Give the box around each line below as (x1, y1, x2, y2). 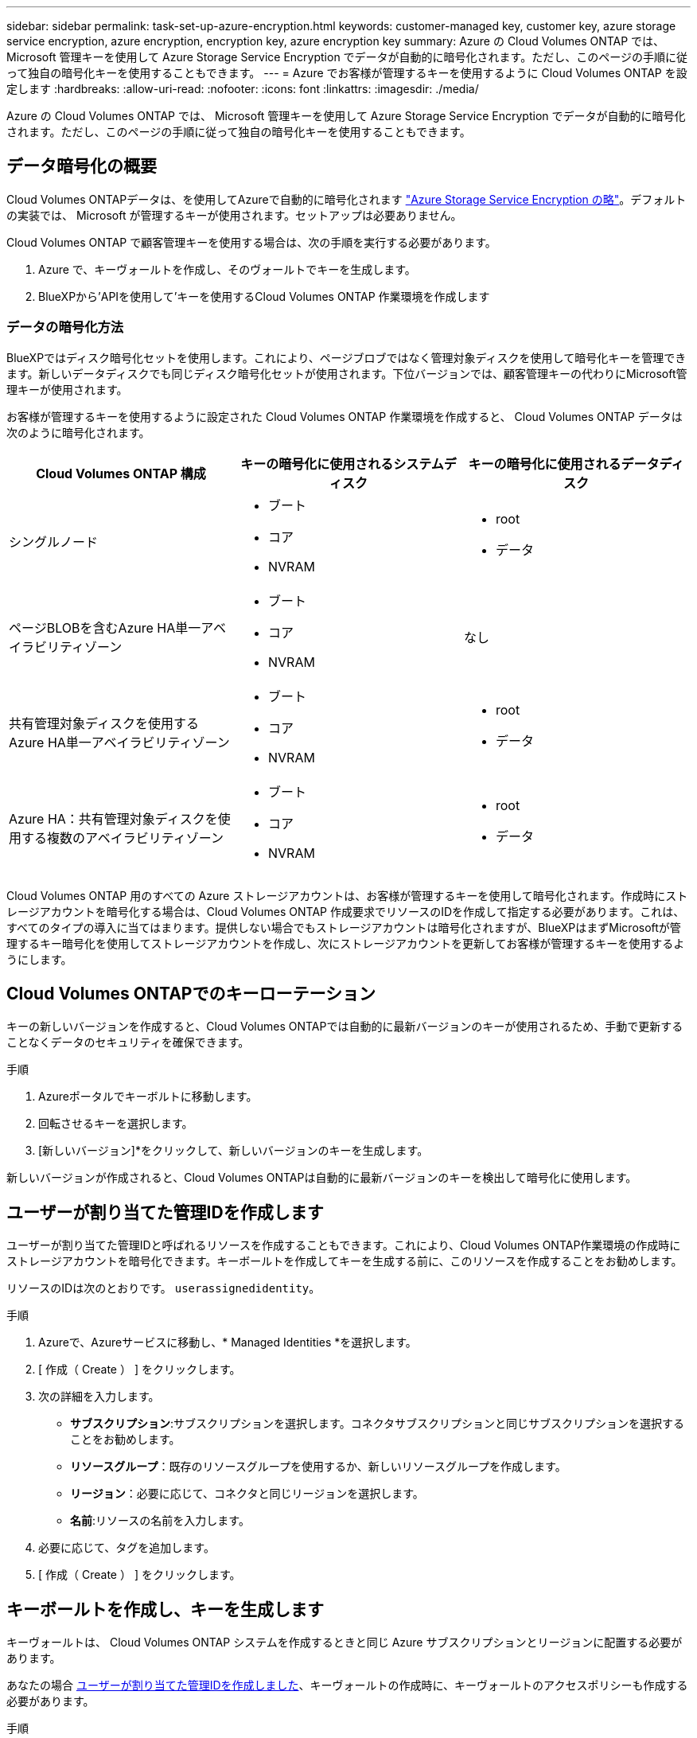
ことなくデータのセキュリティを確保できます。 (6, 1035, 250, 1050)
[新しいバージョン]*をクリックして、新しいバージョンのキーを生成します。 (38, 1144, 429, 1158)
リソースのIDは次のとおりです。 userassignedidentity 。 (6, 1281, 321, 1296)
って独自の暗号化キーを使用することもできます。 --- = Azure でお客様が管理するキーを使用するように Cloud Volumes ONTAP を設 (6, 66, 687, 80)
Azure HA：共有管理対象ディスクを (9, 810, 218, 827)
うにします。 (6, 952, 72, 966)
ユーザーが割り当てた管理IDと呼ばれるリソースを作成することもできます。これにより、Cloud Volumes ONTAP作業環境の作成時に (6, 1238, 681, 1253)
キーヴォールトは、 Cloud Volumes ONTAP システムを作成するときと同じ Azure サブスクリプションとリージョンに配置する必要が (6, 1635, 683, 1650)
